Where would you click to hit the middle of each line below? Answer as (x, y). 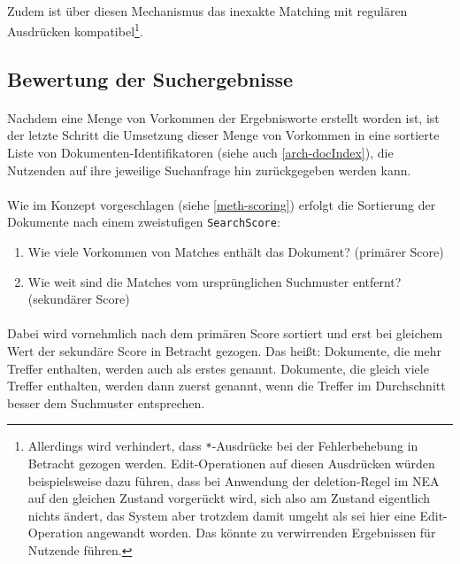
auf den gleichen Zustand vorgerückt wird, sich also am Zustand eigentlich (229, 498)
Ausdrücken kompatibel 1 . (75, 30)
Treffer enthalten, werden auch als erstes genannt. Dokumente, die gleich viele (218, 368)
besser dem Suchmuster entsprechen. (106, 402)
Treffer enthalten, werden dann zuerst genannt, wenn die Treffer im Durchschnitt (226, 386)
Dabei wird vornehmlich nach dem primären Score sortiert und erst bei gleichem (225, 333)
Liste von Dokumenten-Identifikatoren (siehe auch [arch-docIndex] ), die (200, 152)
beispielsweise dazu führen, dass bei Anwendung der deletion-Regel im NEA (234, 480)
